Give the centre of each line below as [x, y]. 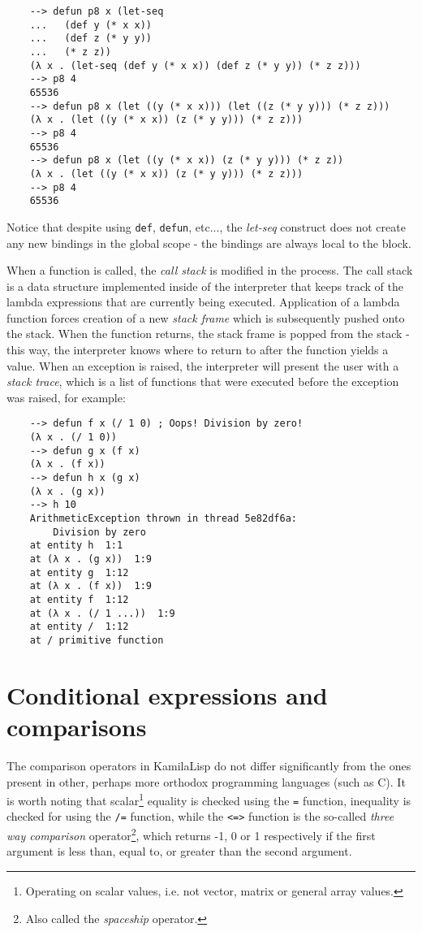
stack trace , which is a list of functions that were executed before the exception [203, 381]
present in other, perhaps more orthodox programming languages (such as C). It [206, 781]
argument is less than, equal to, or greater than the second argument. [179, 851]
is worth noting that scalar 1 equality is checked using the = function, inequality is [209, 799]
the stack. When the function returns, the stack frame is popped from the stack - [208, 334]
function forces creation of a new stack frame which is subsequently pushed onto [206, 317]
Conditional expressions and [167, 694]
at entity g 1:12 [79, 572]
